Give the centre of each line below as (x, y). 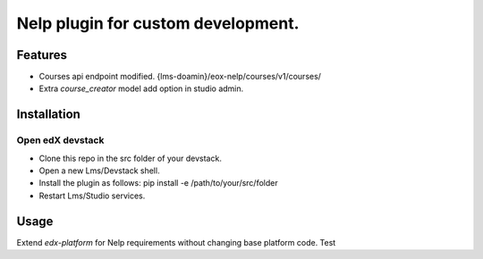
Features (42, 55)
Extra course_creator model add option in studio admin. (141, 88)
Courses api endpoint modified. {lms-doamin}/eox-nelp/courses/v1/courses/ (180, 77)
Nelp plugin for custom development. (158, 23)
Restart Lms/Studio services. (92, 196)
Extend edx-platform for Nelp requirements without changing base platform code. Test (176, 242)
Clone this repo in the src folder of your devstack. (131, 158)
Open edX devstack (60, 140)
